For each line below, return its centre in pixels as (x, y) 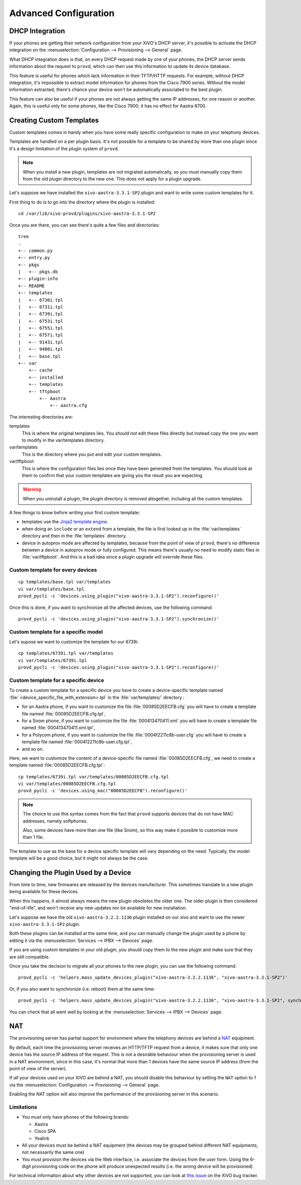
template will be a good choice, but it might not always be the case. (79, 858)
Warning (32, 489)
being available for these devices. (44, 892)
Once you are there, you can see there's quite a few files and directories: (85, 225)
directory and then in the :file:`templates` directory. (74, 536)
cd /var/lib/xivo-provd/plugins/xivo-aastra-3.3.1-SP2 (87, 214)
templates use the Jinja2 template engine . (65, 522)
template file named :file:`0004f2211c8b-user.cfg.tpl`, (77, 742)
